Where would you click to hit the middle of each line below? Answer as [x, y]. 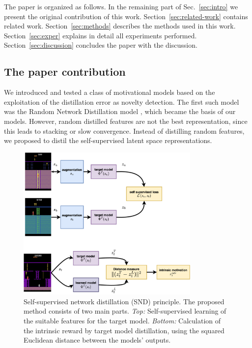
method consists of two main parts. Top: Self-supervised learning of [125, 311]
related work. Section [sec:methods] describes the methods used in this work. [120, 26]
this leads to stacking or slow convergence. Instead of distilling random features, [124, 130]
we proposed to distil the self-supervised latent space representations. [108, 140]
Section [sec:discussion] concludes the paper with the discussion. [101, 45]
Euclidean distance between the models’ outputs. [97, 340]
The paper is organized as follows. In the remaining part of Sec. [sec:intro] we [121, 6]
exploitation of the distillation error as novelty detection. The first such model [122, 101]
